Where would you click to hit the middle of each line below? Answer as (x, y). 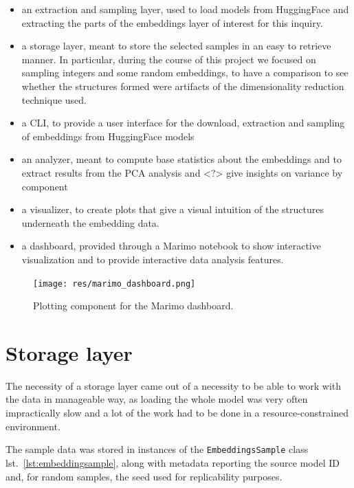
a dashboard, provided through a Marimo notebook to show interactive (171, 246)
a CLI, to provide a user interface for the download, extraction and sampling (183, 123)
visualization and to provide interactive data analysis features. (153, 259)
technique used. (54, 99)
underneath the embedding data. (90, 222)
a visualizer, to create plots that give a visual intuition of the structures (173, 209)
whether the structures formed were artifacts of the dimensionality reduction (183, 86)
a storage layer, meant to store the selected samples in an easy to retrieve (176, 46)
